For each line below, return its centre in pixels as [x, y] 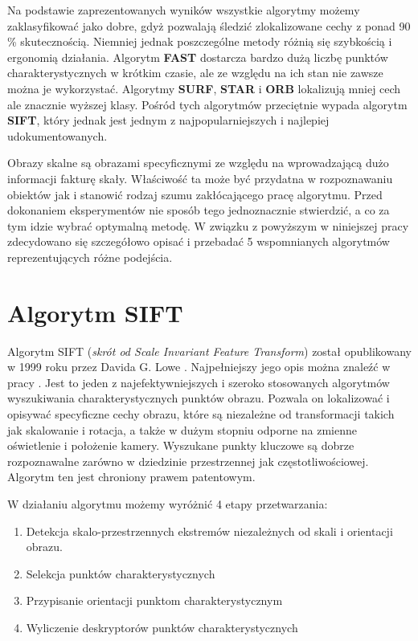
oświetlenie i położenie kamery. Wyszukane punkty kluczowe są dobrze [181, 445]
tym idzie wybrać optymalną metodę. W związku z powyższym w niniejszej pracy [208, 225]
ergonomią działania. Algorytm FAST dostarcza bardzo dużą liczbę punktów [198, 57]
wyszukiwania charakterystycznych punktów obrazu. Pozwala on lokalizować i [199, 398]
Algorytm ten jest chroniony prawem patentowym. [131, 477]
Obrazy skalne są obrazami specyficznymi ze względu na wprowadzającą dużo [198, 163]
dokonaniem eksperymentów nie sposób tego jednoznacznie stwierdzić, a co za [199, 210]
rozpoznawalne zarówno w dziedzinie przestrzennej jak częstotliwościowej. [188, 461]
